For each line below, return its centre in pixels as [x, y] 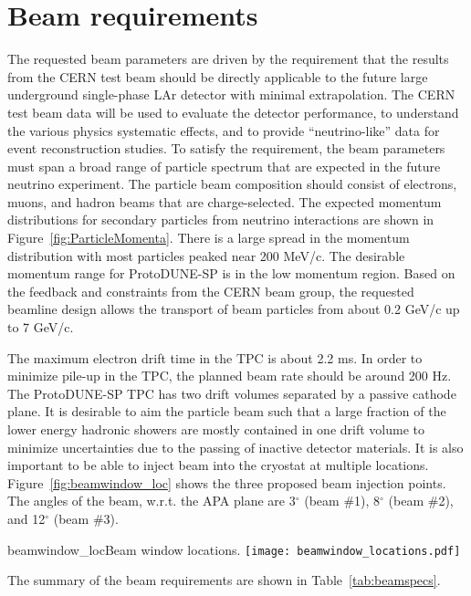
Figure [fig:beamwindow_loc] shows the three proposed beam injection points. [227, 482]
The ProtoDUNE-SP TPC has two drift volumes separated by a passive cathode [232, 393]
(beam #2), [421, 501]
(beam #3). [86, 518]
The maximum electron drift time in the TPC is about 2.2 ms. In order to [215, 357]
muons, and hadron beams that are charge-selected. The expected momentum [225, 201]
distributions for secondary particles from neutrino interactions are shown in [221, 220]
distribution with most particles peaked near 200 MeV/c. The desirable [206, 255]
